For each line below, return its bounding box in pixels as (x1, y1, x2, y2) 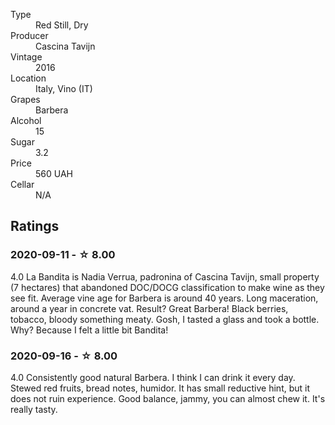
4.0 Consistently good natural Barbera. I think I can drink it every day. (10, 371, 296, 383)
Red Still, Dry (35, 19, 89, 31)
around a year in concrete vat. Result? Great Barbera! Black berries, (10, 302, 289, 314)
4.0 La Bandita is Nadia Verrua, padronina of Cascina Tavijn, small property (10, 270, 320, 283)
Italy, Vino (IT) (35, 83, 93, 94)
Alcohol (10, 115, 42, 126)
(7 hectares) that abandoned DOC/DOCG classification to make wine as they (10, 281, 325, 293)
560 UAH (35, 168, 73, 179)
